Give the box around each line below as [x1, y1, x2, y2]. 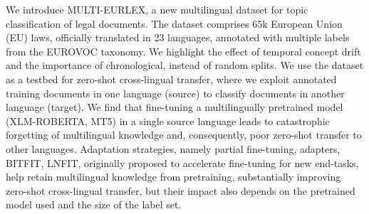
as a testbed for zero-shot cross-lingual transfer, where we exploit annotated [6, 71, 337, 86]
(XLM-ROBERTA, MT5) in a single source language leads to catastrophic [6, 113, 330, 128]
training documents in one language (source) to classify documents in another [6, 85, 345, 100]
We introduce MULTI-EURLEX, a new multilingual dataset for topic [6, 2, 308, 16]
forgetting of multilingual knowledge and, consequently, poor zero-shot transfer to [6, 127, 362, 142]
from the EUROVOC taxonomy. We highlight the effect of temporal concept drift [6, 43, 361, 58]
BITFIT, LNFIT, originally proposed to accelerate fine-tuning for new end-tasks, [6, 155, 359, 170]
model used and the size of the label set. [6, 197, 182, 212]
